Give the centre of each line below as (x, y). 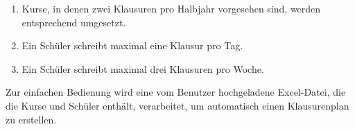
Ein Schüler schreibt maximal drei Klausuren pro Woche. (143, 68)
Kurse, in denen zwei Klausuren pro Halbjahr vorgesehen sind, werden (171, 8)
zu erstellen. (31, 119)
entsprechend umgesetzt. (74, 22)
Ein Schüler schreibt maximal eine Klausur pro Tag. (132, 45)
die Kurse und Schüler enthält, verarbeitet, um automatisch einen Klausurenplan (177, 105)
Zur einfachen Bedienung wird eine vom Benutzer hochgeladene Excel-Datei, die (176, 92)
